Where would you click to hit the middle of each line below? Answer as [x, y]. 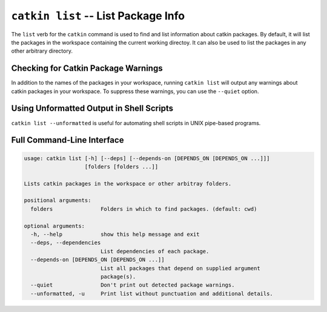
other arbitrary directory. [42, 51]
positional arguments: [58, 200]
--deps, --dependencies [66, 243]
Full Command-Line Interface [68, 140]
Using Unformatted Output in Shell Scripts [92, 109]
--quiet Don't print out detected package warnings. [133, 285]
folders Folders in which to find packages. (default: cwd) [144, 209]
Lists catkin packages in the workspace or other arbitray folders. [128, 184]
